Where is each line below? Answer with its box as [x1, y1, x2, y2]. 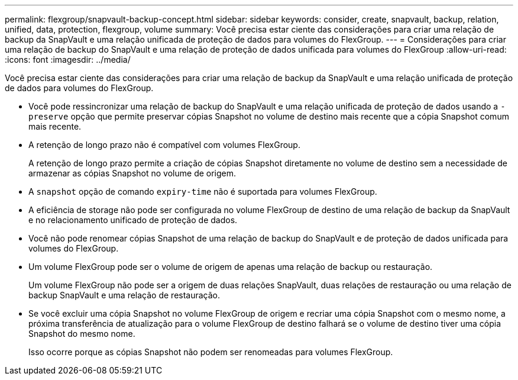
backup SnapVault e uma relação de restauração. [28, 290, 221, 300]
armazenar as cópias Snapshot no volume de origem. [28, 168, 237, 178]
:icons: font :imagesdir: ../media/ [5, 54, 131, 65]
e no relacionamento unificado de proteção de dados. [28, 215, 238, 225]
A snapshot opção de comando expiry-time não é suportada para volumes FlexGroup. [28, 186, 377, 197]
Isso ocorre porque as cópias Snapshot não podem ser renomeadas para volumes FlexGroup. [28, 347, 393, 357]
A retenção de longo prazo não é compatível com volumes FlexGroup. [28, 140, 300, 150]
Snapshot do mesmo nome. [28, 329, 135, 339]
